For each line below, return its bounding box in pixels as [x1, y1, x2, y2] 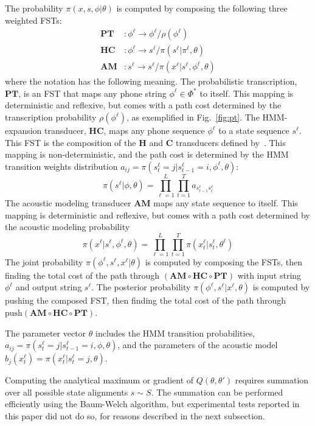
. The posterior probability [91, 281, 191, 293]
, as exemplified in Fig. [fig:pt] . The [126, 111, 260, 124]
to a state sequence [218, 124, 289, 137]
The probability [5, 2, 63, 14]
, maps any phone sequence [103, 124, 205, 137]
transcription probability [5, 111, 97, 124]
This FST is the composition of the [5, 136, 136, 148]
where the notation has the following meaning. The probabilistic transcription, [5, 75, 297, 88]
